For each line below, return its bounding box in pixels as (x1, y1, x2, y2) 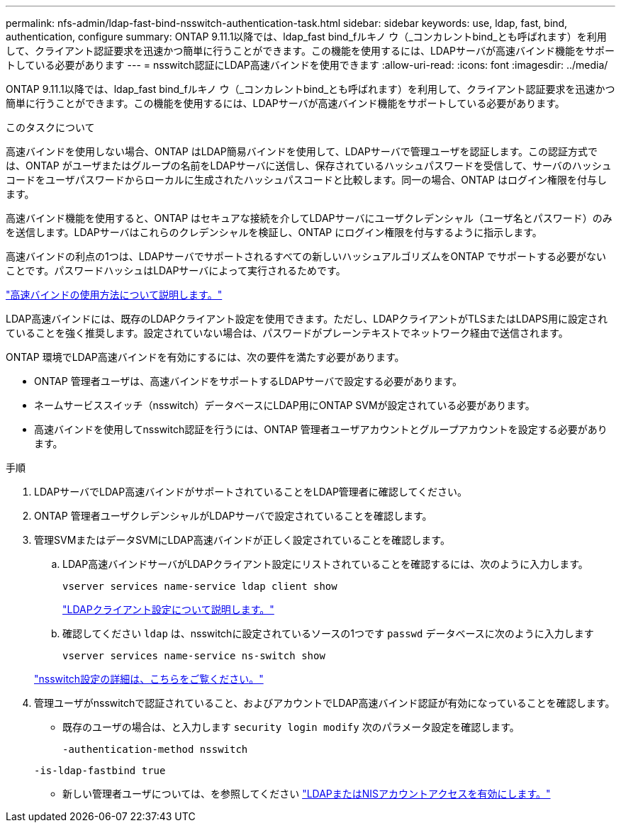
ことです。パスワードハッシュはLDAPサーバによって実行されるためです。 (6, 264, 346, 276)
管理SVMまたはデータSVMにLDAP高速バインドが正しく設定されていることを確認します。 (34, 534, 450, 546)
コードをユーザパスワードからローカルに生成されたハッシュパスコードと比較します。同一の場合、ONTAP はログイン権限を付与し (6, 174, 607, 186)
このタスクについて (6, 121, 95, 133)
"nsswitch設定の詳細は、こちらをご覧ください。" (34, 673, 264, 685)
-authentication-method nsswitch (62, 744, 248, 755)
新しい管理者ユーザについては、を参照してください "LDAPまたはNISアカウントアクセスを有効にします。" (62, 788, 551, 800)
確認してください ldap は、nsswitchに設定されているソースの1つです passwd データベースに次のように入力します (62, 627, 594, 639)
